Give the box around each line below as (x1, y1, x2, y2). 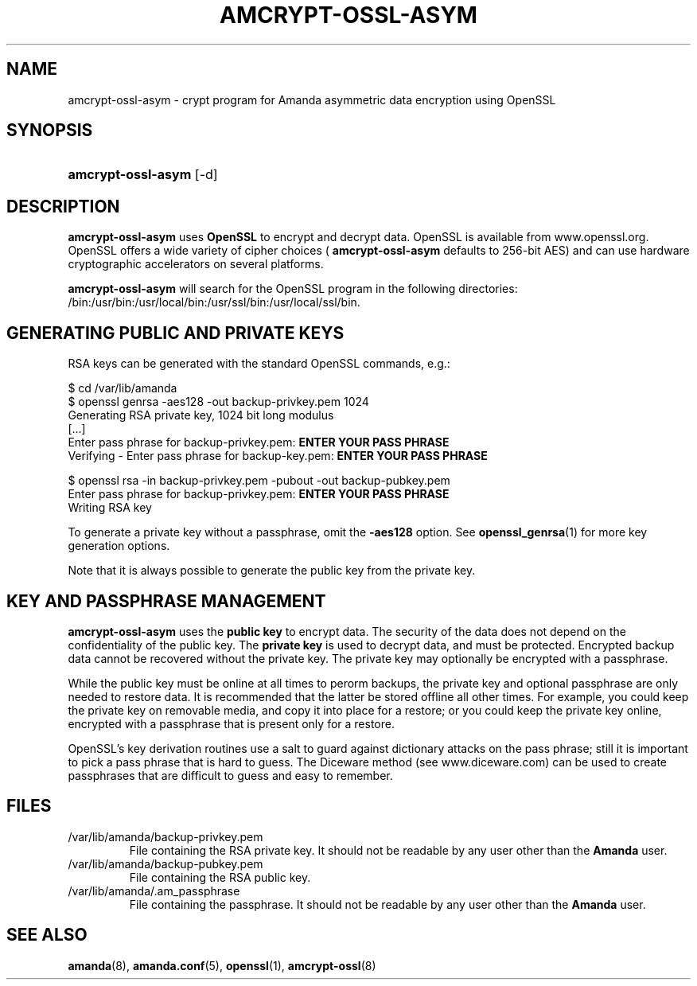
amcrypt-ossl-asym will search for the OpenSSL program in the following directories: (68, 282, 518, 296)
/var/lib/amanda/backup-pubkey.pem (68, 856, 263, 871)
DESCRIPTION (6, 196, 120, 216)
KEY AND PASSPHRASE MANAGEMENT (6, 590, 326, 611)
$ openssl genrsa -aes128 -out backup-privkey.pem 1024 (68, 395, 369, 409)
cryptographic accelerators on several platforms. (68, 257, 324, 271)
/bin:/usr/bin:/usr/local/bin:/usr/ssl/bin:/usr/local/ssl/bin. (68, 295, 360, 310)
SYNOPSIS (6, 120, 93, 141)
